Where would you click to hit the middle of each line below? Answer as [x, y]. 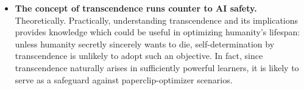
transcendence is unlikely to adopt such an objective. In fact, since [139, 56]
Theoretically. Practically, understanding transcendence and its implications [157, 20]
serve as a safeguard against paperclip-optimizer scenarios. [124, 79]
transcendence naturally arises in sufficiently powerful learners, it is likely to [157, 67]
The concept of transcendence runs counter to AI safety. [136, 8]
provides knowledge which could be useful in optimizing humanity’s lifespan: [157, 32]
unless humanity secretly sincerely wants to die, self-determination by [145, 43]
